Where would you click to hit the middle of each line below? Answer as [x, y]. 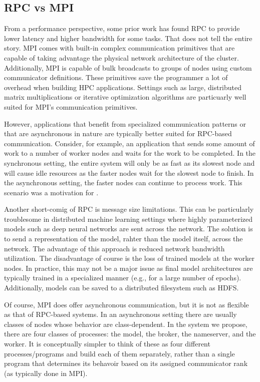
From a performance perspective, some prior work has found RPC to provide [122, 28]
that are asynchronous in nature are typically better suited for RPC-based [118, 133]
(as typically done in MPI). [46, 373]
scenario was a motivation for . [51, 192]
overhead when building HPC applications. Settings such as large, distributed [123, 87]
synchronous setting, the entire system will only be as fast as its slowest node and [129, 162]
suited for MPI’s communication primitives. [71, 106]
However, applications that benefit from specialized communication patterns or [125, 123]
